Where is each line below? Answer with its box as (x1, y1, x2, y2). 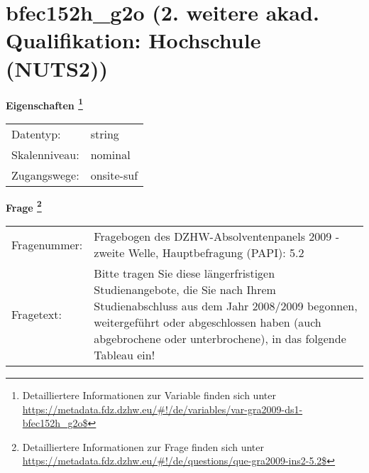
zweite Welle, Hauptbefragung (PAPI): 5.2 (94, 244, 304, 261)
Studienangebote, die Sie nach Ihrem (94, 281, 276, 298)
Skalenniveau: (11, 146, 79, 163)
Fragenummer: (11, 236, 83, 253)
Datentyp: (11, 125, 61, 142)
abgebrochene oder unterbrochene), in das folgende (94, 330, 346, 347)
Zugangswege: (11, 166, 79, 183)
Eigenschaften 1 (6, 95, 83, 112)
